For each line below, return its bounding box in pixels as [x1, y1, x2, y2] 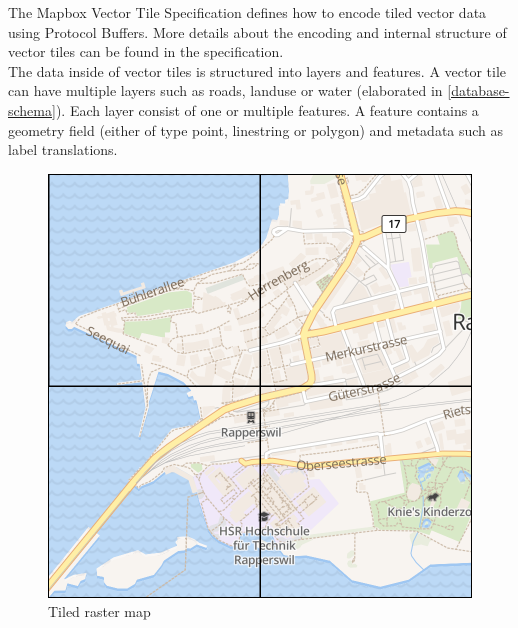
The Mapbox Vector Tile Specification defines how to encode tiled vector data [8, 2, 487, 22]
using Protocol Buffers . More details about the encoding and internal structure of [8, 21, 507, 42]
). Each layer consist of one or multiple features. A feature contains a [55, 99, 479, 120]
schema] [8, 99, 56, 120]
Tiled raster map [48, 601, 151, 622]
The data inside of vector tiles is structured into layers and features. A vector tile [8, 60, 507, 81]
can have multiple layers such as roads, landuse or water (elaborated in [8, 80, 443, 101]
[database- [447, 80, 510, 101]
